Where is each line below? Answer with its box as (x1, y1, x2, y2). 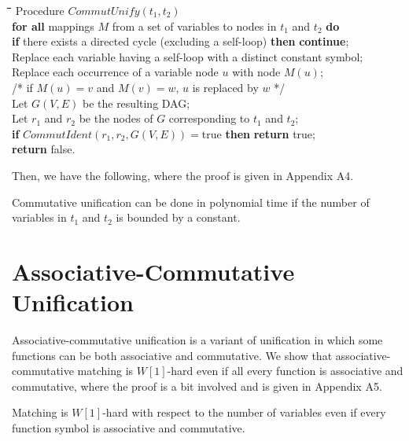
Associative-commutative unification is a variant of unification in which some (12, 332, 383, 348)
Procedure (15, 2, 64, 18)
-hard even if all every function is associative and (167, 362, 403, 379)
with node (232, 64, 281, 80)
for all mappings (12, 17, 94, 34)
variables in (12, 209, 67, 226)
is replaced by (192, 79, 259, 95)
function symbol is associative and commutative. (12, 420, 245, 435)
